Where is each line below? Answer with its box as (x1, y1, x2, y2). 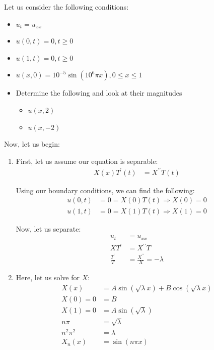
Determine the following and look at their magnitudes (16, 88, 182, 98)
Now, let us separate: (16, 223, 81, 234)
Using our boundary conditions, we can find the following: (16, 185, 195, 195)
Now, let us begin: (4, 139, 60, 149)
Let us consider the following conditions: (4, 2, 129, 12)
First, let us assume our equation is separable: (16, 155, 158, 166)
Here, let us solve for (16, 272, 80, 283)
